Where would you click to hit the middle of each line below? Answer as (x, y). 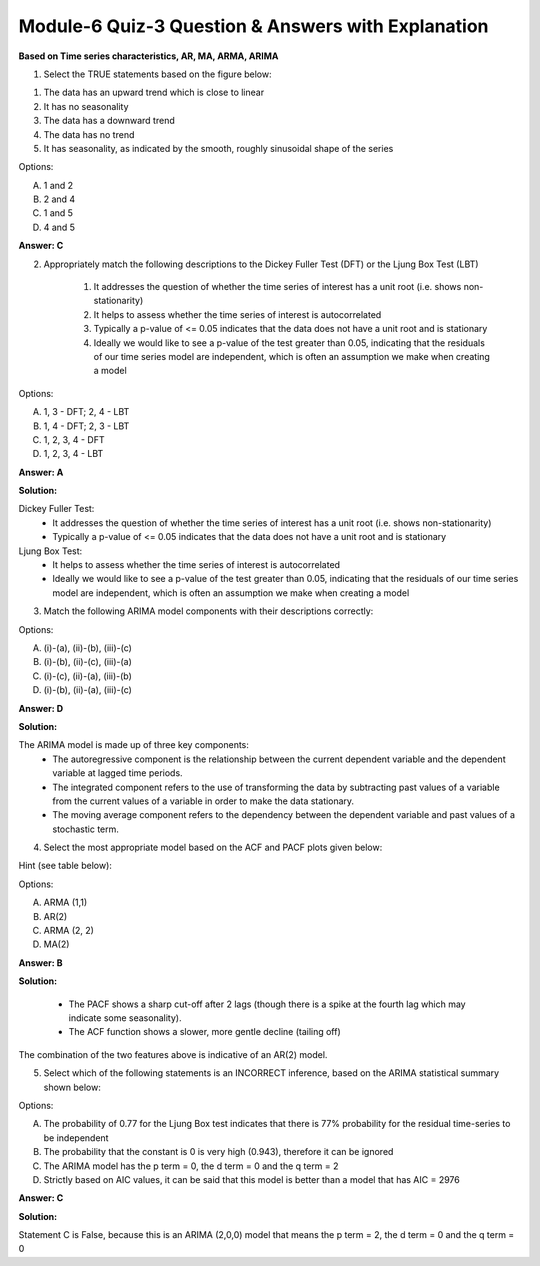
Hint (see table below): (65, 866)
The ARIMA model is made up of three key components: (134, 745)
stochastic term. (86, 829)
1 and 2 (58, 185)
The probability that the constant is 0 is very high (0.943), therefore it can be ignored (218, 1152)
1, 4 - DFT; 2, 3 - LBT (86, 426)
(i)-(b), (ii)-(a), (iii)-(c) (87, 690)
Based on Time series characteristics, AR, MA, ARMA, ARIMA (148, 56)
